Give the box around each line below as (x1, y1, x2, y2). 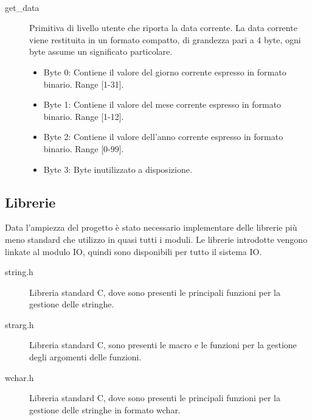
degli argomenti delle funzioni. (29, 351, 142, 363)
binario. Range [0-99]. (43, 142, 124, 155)
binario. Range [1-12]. (43, 110, 124, 122)
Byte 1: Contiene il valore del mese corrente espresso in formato (43, 98, 282, 111)
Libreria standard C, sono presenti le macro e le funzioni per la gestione (29, 338, 297, 351)
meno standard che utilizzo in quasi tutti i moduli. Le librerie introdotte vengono (5, 233, 308, 245)
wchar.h (5, 371, 34, 383)
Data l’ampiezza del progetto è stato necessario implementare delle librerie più (5, 221, 297, 234)
